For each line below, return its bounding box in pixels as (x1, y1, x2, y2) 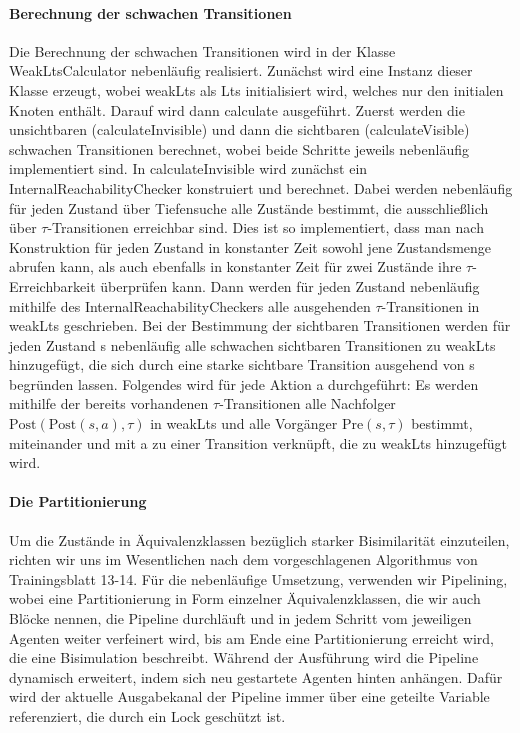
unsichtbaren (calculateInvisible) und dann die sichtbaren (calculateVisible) (9, 119, 470, 140)
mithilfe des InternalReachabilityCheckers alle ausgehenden (9, 295, 371, 316)
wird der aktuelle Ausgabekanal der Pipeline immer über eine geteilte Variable (9, 686, 490, 707)
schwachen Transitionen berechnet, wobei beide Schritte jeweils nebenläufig (9, 138, 470, 159)
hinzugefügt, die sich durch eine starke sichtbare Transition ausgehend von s (9, 354, 475, 375)
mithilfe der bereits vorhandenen (9, 393, 209, 414)
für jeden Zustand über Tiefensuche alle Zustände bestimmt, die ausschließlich (9, 197, 489, 218)
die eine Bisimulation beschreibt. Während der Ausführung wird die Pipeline (9, 647, 479, 668)
